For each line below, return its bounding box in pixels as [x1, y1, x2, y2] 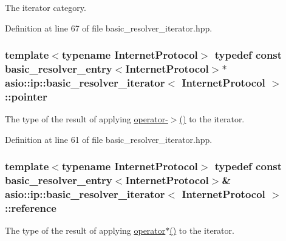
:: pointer [5, 88, 47, 104]
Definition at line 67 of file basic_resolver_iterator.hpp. [5, 21, 213, 34]
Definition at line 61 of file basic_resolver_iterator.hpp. [5, 133, 213, 145]
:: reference [5, 200, 56, 216]
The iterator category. [5, 1, 86, 13]
